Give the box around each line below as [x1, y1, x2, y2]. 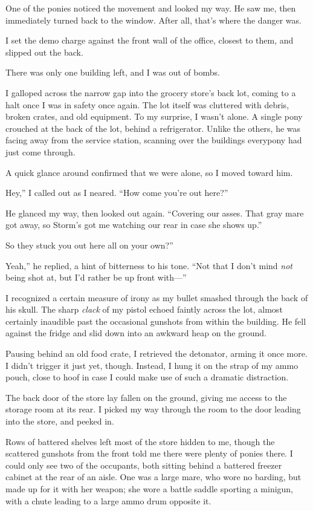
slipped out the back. [5, 45, 83, 58]
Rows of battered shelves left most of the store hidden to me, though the [5, 435, 275, 448]
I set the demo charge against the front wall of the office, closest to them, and [5, 34, 294, 47]
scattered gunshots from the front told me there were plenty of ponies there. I [5, 447, 293, 460]
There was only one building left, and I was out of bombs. [5, 66, 220, 79]
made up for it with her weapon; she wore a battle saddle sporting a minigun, [5, 483, 294, 495]
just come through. [5, 145, 76, 158]
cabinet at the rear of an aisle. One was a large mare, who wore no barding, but [5, 470, 302, 483]
